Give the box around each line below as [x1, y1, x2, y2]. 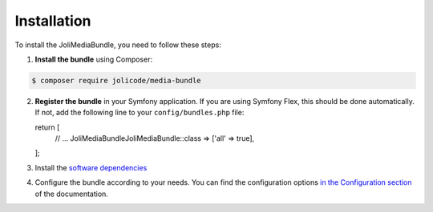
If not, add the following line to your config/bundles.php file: [34, 108, 245, 118]
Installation [14, 12, 91, 30]
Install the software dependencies [34, 162, 148, 172]
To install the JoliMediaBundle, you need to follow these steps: [14, 40, 222, 50]
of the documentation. [34, 189, 108, 198]
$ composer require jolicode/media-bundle [31, 76, 201, 85]
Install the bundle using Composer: [34, 54, 152, 64]
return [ [34, 122, 60, 132]
